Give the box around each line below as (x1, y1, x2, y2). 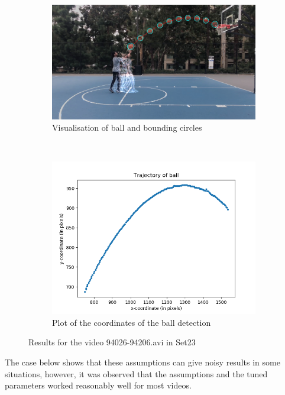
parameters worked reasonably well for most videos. (5, 379, 192, 391)
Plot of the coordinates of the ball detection (52, 316, 211, 328)
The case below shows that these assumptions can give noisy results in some (5, 356, 280, 368)
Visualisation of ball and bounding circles (52, 121, 202, 134)
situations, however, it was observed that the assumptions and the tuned (5, 367, 268, 380)
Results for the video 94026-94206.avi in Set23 (28, 336, 196, 348)
